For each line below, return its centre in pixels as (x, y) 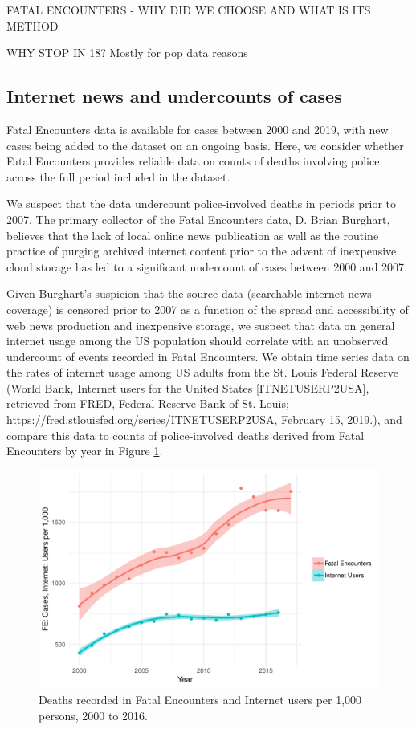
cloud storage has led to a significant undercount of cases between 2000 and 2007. (207, 266)
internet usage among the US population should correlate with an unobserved (198, 341)
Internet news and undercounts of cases (174, 96)
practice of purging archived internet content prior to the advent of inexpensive (202, 251)
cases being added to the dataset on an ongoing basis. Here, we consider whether (205, 145)
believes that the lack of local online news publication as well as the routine (193, 235)
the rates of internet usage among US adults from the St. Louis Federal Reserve (203, 372)
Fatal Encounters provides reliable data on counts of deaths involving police (193, 161)
